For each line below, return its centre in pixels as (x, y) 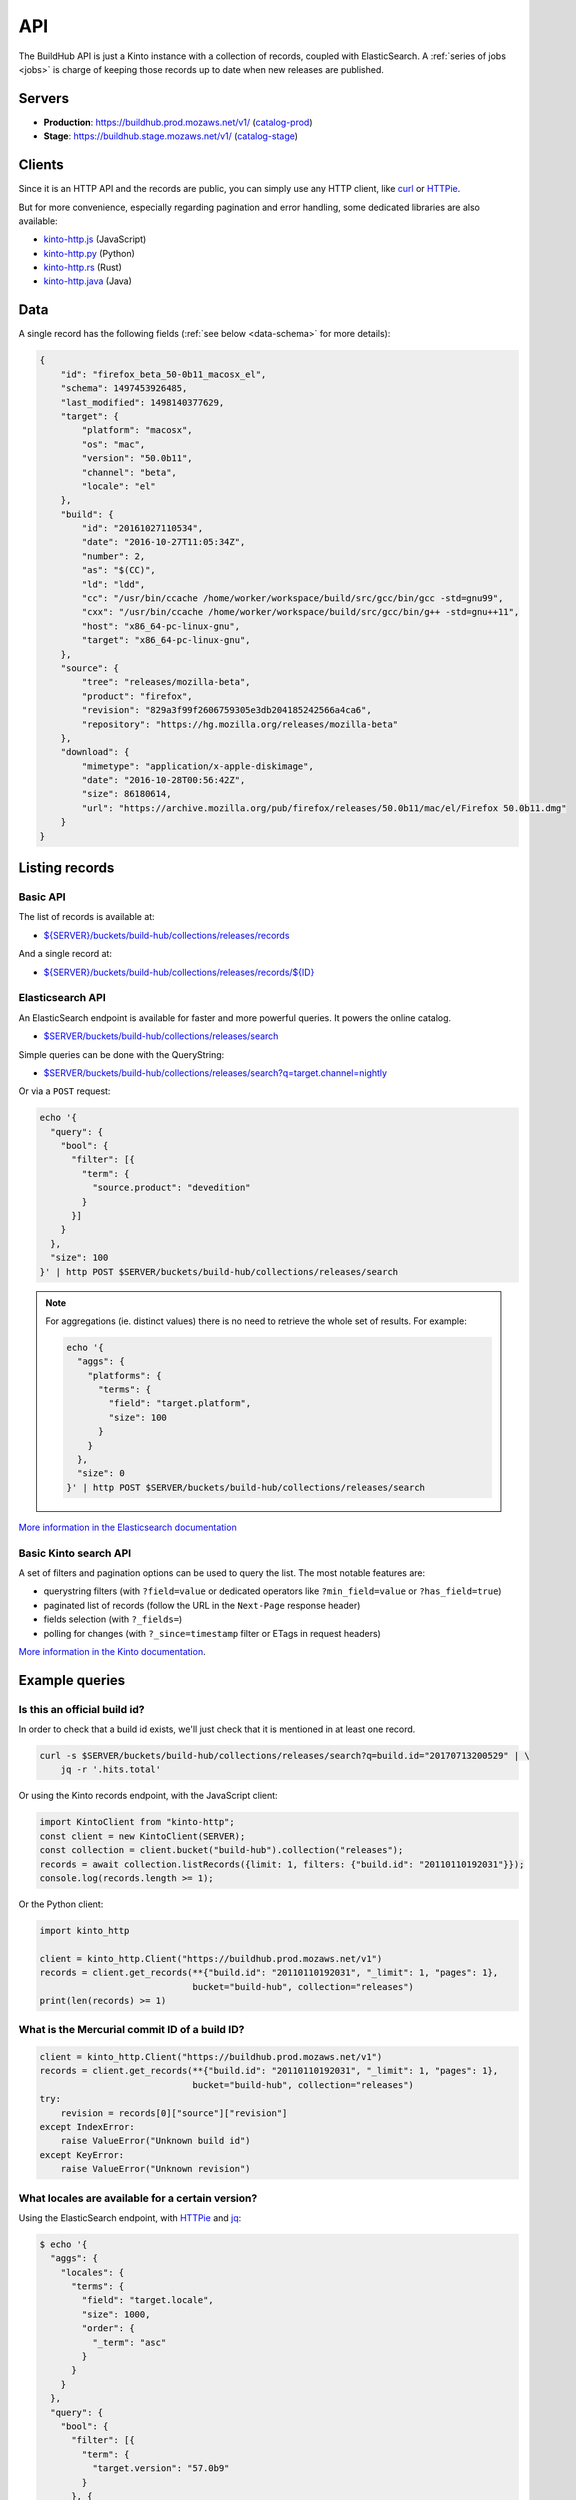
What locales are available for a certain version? (138, 2198)
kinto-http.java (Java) (87, 281)
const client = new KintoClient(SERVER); (142, 1836)
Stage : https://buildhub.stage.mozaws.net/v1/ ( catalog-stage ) (171, 136)
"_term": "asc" (129, 2342)
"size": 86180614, (126, 794)
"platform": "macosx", (137, 430)
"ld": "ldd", (113, 584)
